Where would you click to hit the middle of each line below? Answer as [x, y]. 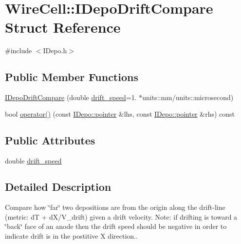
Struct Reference [63, 27]
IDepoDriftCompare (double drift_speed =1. [71, 97]
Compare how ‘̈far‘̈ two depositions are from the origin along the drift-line [115, 207]
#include [19, 51]
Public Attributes [50, 140]
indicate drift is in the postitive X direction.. [71, 236]
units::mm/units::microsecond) [188, 97]
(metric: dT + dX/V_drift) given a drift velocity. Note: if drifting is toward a [121, 216]
